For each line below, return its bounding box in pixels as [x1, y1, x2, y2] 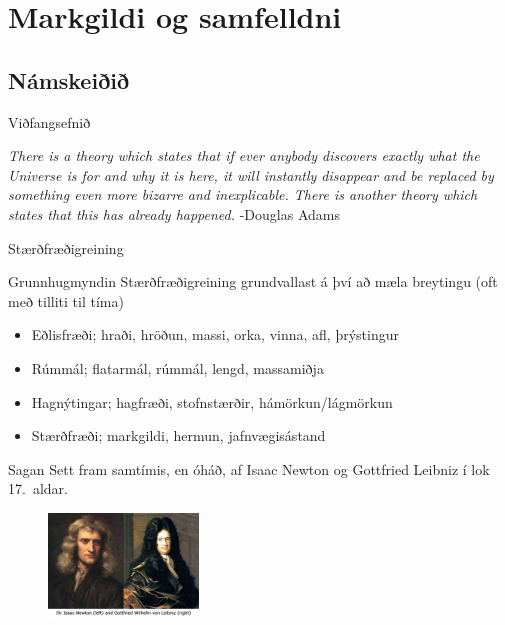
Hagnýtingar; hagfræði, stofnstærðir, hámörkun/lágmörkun [31, 391, 393, 412]
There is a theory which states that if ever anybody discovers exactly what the [8, 145, 480, 166]
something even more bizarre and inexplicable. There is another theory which [8, 184, 478, 205]
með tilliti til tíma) [8, 290, 124, 311]
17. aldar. [8, 478, 68, 499]
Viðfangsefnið [8, 111, 91, 132]
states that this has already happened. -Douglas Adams [8, 203, 340, 224]
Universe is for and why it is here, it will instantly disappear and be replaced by [8, 164, 494, 185]
